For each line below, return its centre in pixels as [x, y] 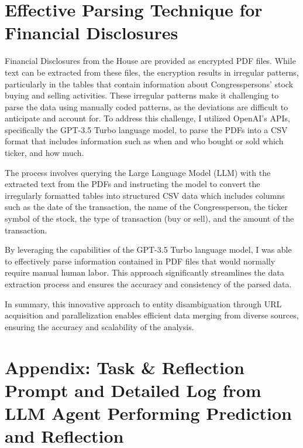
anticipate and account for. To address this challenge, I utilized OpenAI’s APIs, [147, 118]
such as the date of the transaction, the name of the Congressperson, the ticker [146, 207]
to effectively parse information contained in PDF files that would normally [140, 261]
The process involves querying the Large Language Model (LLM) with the [138, 172]
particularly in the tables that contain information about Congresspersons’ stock [149, 84]
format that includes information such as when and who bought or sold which [144, 141]
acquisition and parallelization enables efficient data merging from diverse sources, [152, 315]
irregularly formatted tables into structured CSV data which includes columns [145, 195]
